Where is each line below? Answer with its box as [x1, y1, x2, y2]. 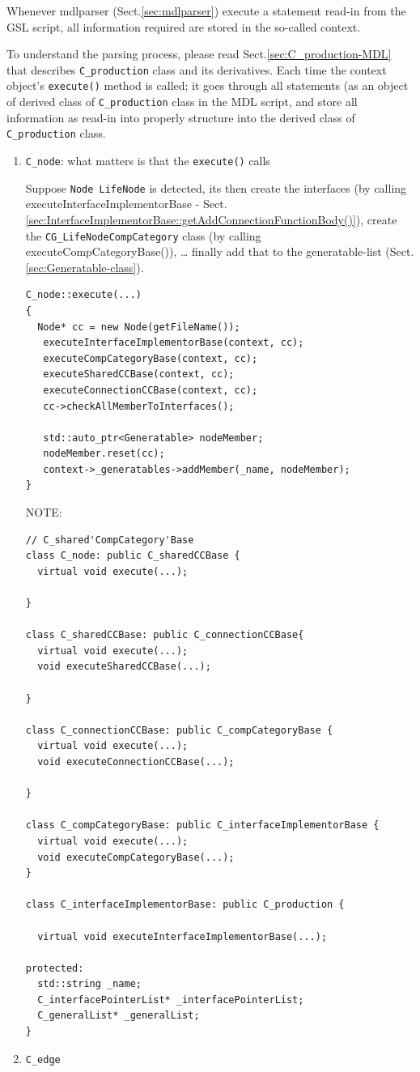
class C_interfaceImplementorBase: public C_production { [25, 899, 345, 911]
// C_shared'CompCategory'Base [25, 534, 194, 546]
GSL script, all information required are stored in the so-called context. [6, 18, 361, 35]
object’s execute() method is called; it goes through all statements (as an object [6, 77, 409, 94]
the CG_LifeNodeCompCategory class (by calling [25, 227, 261, 244]
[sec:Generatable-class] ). [25, 258, 144, 275]
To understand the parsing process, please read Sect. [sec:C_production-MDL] [6, 45, 392, 62]
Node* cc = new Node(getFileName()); [37, 321, 240, 333]
